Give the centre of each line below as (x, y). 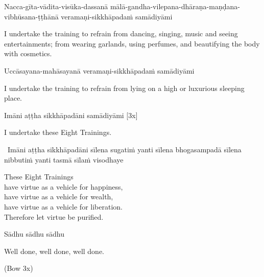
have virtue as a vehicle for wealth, (59, 197)
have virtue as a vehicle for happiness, (64, 186)
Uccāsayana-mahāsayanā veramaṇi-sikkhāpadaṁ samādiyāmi (99, 70)
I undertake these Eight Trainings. (58, 132)
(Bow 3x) (19, 268)
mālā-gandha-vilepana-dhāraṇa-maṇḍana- (175, 6)
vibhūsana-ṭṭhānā (31, 16)
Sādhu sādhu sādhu (34, 234)
